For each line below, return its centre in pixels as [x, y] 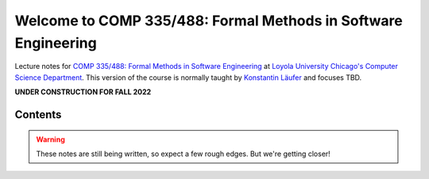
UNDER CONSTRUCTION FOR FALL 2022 [83, 92]
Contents [38, 114]
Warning [50, 139]
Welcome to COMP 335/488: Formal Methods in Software [209, 21]
